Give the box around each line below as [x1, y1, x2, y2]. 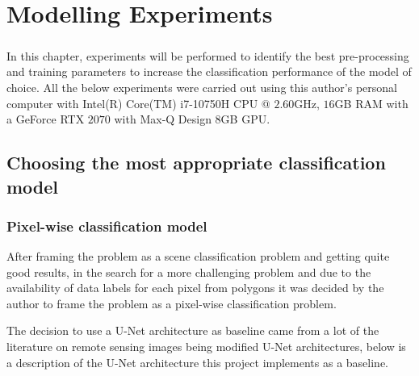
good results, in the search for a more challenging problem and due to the [6, 263, 371, 280]
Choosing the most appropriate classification [6, 150, 386, 175]
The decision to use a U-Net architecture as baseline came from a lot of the [6, 322, 379, 339]
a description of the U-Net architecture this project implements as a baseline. [6, 353, 389, 370]
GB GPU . [220, 111, 270, 127]
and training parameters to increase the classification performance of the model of [6, 63, 412, 80]
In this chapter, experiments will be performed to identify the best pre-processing [6, 47, 409, 64]
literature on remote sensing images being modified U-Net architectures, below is [6, 338, 406, 355]
